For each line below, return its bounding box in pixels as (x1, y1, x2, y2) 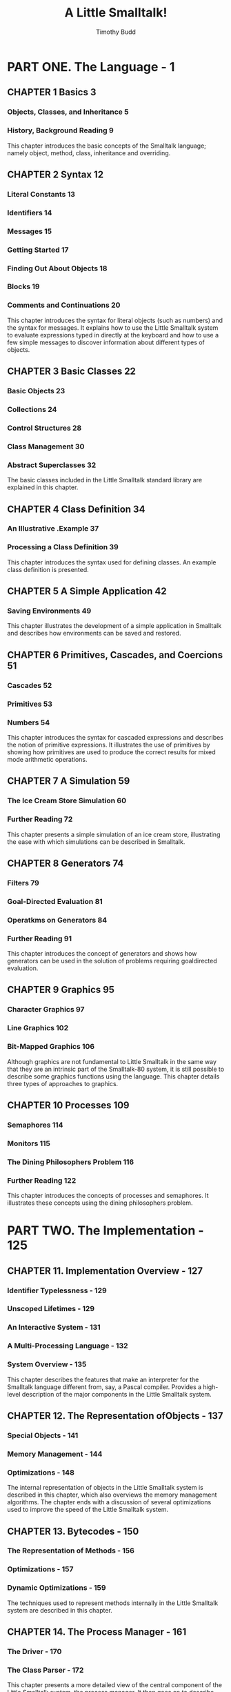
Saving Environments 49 (7, 606, 92, 616)
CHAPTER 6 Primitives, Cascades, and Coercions (7, 649, 223, 660)
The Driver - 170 (7, 1646, 62, 1656)
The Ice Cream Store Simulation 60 (7, 796, 126, 805)
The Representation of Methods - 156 (7, 1546, 134, 1555)
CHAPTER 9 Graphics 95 (7, 984, 115, 996)
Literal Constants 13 (7, 189, 76, 199)
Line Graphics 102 (7, 1023, 69, 1033)
